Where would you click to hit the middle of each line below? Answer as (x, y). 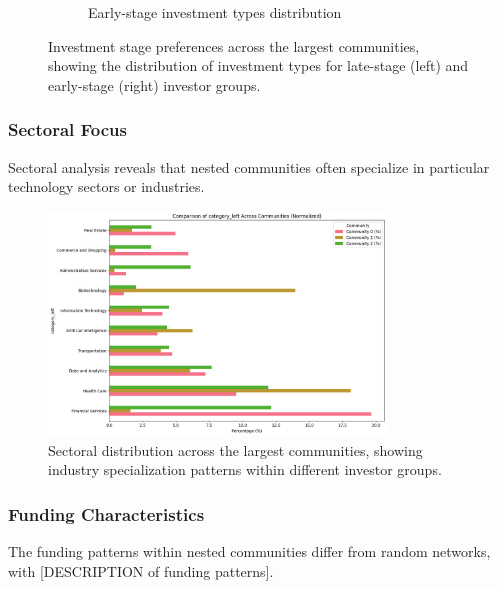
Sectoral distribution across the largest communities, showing (235, 449)
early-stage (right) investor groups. (154, 84)
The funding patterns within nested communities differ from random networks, (249, 551)
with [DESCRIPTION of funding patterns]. (141, 570)
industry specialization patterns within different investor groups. (245, 469)
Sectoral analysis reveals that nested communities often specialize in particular (249, 166)
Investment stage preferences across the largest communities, (234, 45)
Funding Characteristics (106, 513)
